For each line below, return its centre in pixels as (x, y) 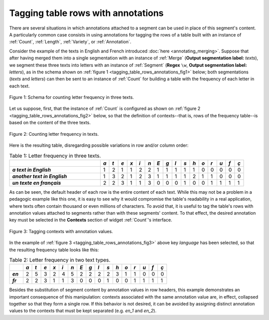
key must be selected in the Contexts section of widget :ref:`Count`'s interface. (91, 220)
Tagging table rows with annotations (86, 13)
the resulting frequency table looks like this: (54, 250)
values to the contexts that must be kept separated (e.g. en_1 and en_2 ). (83, 311)
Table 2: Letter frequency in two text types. (60, 260)
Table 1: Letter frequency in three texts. (55, 156)
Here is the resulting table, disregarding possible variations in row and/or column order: (99, 145)
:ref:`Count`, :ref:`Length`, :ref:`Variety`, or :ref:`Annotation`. (70, 42)
